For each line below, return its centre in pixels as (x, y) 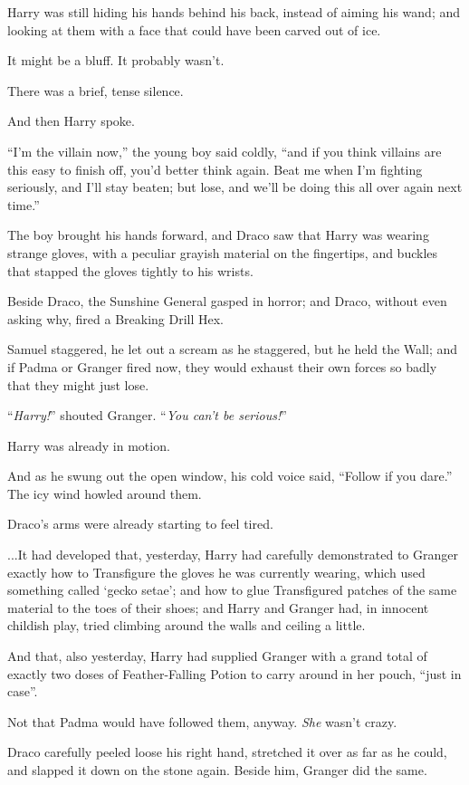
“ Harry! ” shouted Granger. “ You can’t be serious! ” (147, 415)
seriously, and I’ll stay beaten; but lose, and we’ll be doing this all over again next (235, 187)
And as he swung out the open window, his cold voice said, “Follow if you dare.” (230, 476)
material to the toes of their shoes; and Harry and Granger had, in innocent (218, 607)
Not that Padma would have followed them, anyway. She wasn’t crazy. (202, 721)
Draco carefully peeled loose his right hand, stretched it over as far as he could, (227, 752)
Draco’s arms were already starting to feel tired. (140, 524)
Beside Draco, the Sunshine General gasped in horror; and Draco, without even (227, 301)
